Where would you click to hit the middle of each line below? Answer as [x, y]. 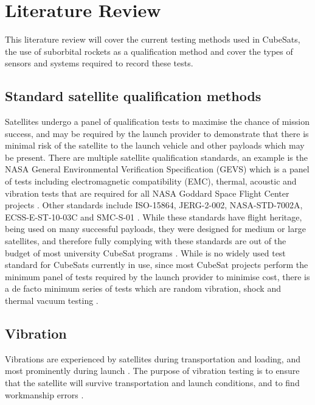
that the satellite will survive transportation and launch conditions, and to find [152, 382]
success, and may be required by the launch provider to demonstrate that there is [157, 133]
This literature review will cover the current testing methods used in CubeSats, [153, 39]
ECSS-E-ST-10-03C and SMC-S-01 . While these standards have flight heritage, [154, 217]
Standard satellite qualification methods [133, 96]
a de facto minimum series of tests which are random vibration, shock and [143, 288]
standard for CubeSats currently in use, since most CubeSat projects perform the [157, 265]
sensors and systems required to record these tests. [99, 63]
